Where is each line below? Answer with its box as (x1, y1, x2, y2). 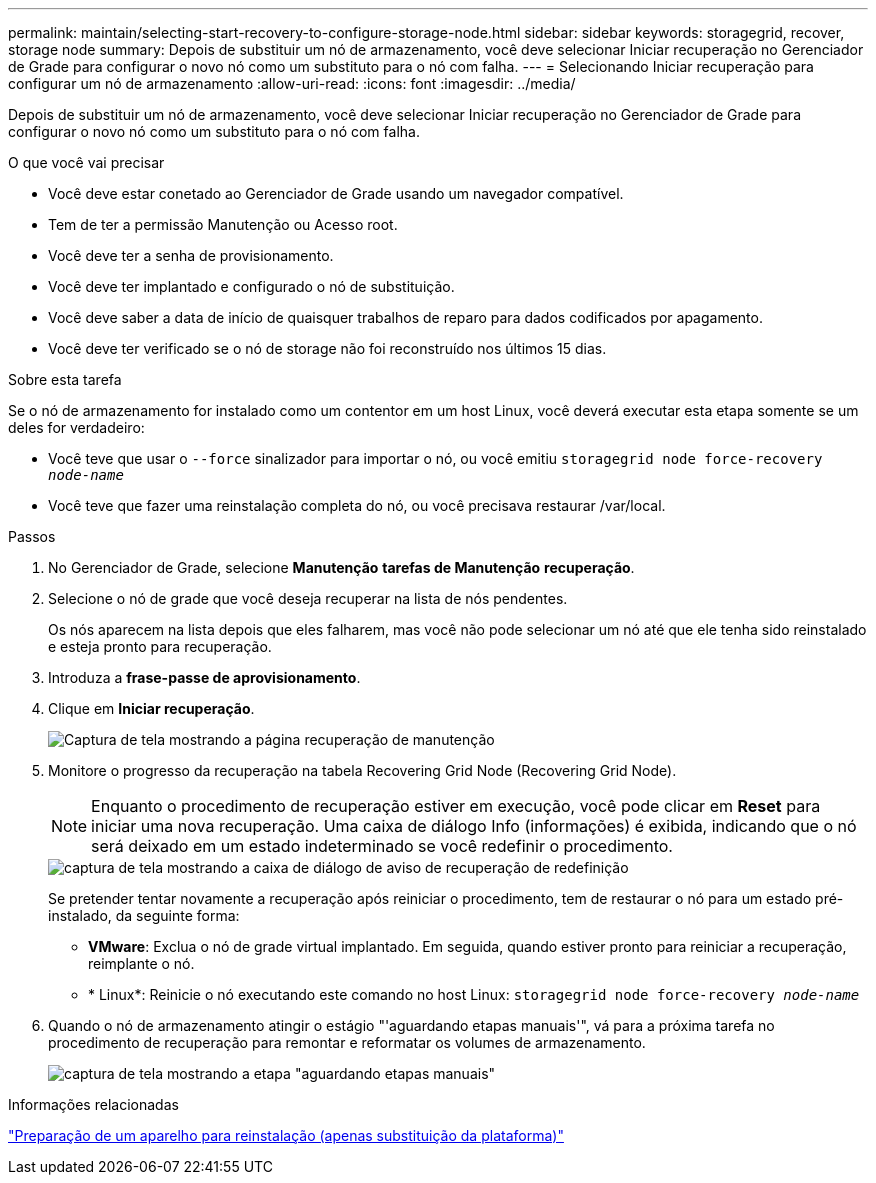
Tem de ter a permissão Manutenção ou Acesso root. (48, 216, 398, 233)
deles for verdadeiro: (8, 419, 145, 436)
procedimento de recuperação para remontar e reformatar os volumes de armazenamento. (48, 1034, 646, 1051)
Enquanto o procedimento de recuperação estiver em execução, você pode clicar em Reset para (91, 796, 821, 816)
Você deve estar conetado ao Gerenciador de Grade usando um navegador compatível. (48, 185, 624, 202)
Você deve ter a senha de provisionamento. (48, 247, 334, 264)
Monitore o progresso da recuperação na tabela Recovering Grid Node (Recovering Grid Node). (48, 762, 677, 779)
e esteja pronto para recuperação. (48, 638, 272, 655)
